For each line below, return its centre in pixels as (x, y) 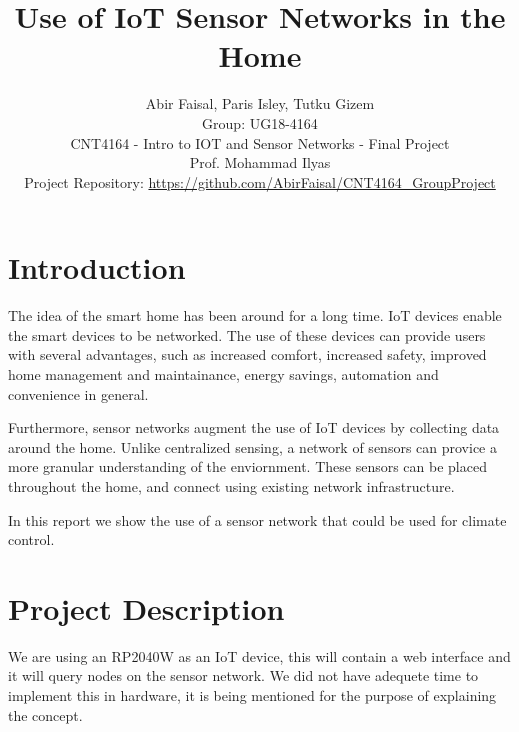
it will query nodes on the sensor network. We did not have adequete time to (243, 675)
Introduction (97, 267)
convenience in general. (78, 393)
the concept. (45, 714)
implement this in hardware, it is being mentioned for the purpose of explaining (252, 695)
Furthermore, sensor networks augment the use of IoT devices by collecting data (254, 427)
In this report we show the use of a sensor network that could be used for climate (257, 519)
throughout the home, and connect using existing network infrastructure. (231, 485)
